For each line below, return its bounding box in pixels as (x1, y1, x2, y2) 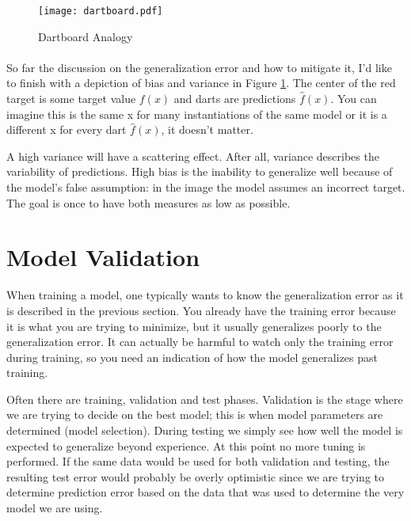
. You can (330, 90, 377, 107)
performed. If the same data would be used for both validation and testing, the (6, 453, 390, 470)
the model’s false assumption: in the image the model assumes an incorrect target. (6, 179, 405, 195)
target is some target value (6, 90, 136, 107)
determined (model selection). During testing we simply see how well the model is (6, 422, 403, 439)
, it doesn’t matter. (161, 121, 253, 138)
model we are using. (6, 500, 103, 516)
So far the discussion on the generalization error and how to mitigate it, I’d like (6, 59, 392, 75)
